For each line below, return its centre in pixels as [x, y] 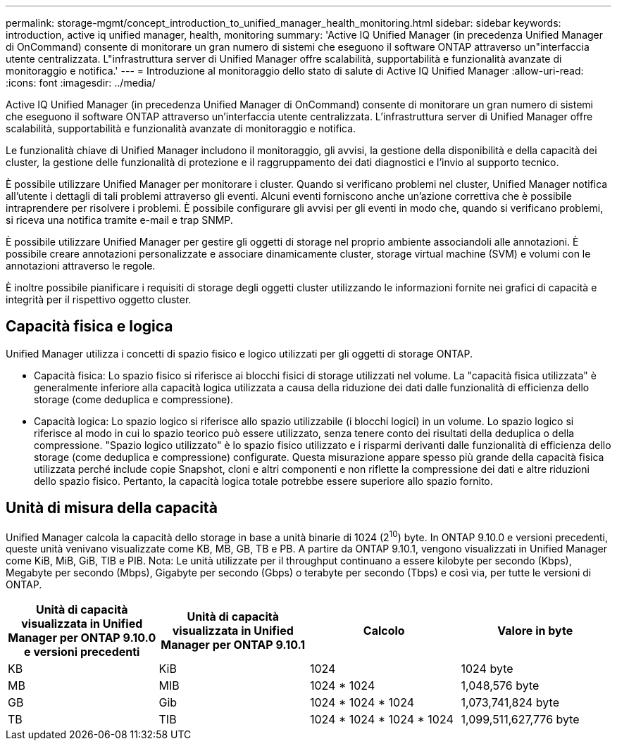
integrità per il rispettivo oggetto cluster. [99, 299]
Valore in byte [535, 631]
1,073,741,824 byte [510, 703]
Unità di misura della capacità [112, 508]
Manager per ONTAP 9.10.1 [233, 645]
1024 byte [487, 669]
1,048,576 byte [500, 686]
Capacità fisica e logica [89, 327]
